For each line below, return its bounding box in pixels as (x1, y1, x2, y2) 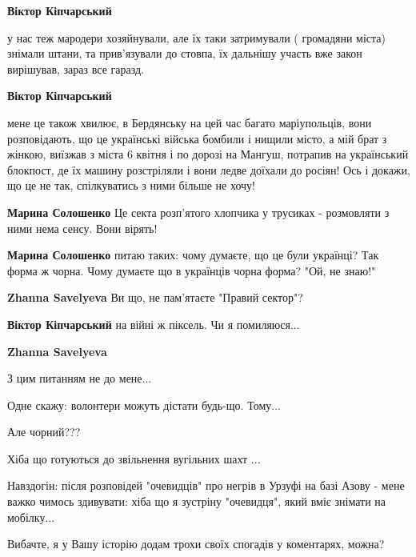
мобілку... (7, 508, 55, 525)
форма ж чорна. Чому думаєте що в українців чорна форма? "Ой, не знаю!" (7, 262, 376, 278)
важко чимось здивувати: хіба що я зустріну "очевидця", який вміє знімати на (7, 493, 386, 510)
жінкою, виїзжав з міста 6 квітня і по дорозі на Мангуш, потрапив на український (7, 146, 409, 162)
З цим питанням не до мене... (7, 370, 152, 387)
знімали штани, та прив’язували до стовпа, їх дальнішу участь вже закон (7, 45, 362, 62)
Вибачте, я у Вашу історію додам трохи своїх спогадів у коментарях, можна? (7, 535, 385, 552)
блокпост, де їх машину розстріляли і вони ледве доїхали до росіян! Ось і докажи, (7, 161, 410, 178)
